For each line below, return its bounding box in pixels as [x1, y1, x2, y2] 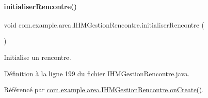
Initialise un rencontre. [4, 52, 71, 62]
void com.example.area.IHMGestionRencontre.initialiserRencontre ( [4, 19, 205, 29]
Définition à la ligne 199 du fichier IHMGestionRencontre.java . [4, 68, 190, 78]
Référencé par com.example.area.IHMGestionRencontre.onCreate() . [4, 84, 204, 95]
